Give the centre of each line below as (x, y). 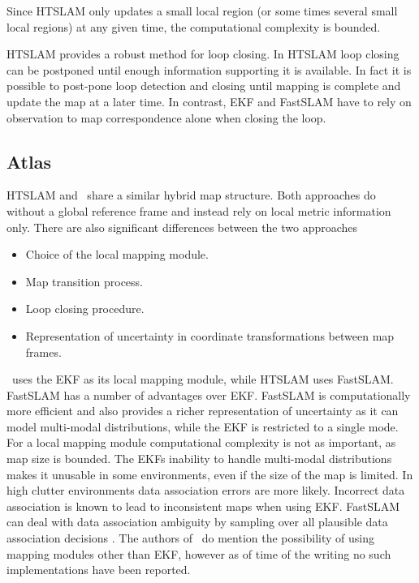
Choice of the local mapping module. (117, 254)
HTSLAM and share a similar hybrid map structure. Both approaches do (191, 195)
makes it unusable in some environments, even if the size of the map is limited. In (210, 474)
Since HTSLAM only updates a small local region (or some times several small (202, 11)
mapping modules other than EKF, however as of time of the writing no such (199, 553)
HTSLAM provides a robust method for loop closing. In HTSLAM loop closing (203, 54)
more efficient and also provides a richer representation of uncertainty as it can (203, 411)
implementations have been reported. (99, 570)
